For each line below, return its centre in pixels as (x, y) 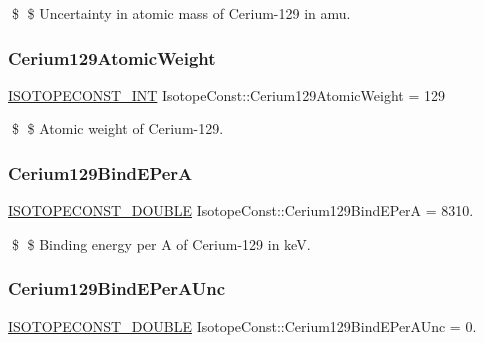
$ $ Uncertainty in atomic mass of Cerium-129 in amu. (181, 13)
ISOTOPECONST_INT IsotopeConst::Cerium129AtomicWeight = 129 (226, 94)
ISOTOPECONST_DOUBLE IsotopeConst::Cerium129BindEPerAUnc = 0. (242, 325)
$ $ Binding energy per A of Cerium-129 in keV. (161, 243)
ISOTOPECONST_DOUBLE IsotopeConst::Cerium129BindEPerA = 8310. (241, 210)
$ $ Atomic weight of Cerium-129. (117, 128)
